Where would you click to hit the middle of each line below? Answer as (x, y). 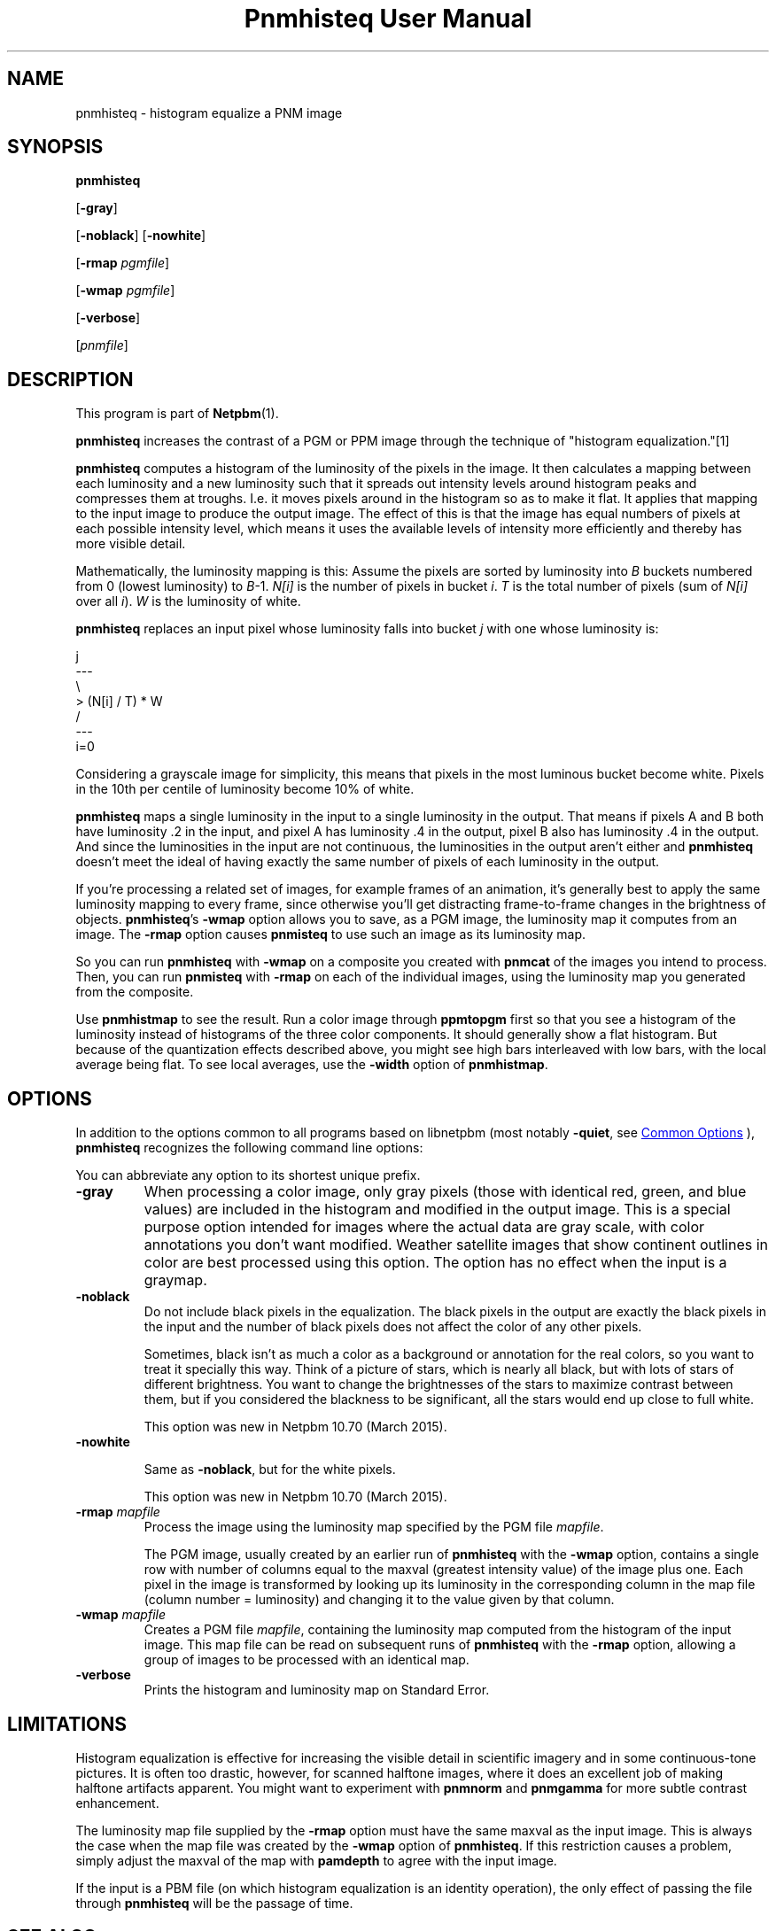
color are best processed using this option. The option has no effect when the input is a (435, 1263)
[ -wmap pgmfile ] (125, 291)
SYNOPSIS (55, 147)
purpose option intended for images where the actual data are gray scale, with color (424, 1227)
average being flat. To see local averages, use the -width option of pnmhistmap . (312, 1065)
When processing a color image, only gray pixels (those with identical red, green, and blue (445, 1192)
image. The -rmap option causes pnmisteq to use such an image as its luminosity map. (331, 934)
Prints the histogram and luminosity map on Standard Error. (317, 1690)
